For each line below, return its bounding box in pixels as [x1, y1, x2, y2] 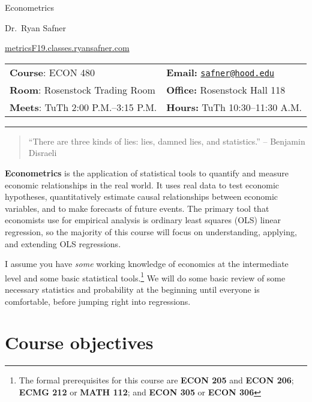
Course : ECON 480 [10, 65, 95, 79]
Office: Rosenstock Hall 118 [166, 82, 286, 97]
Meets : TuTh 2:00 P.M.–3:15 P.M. [10, 100, 157, 114]
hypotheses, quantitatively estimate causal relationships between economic [5, 190, 278, 203]
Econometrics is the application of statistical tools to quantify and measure [5, 166, 289, 179]
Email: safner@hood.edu [166, 65, 275, 79]
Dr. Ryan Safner [5, 21, 66, 34]
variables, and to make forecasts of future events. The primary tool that [5, 202, 269, 214]
